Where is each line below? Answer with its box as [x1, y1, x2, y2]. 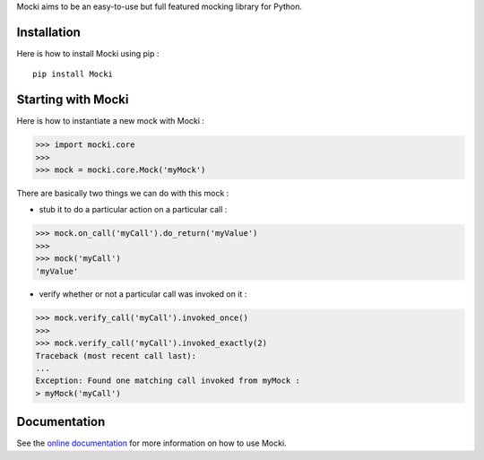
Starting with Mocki [16, 92, 129, 108]
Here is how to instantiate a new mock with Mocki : [16, 116, 205, 126]
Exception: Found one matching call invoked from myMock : [35, 376, 300, 386]
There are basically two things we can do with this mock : [16, 187, 229, 198]
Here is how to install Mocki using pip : [16, 48, 160, 58]
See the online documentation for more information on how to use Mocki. [16, 438, 287, 448]
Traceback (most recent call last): [35, 351, 197, 360]
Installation [16, 24, 81, 39]
